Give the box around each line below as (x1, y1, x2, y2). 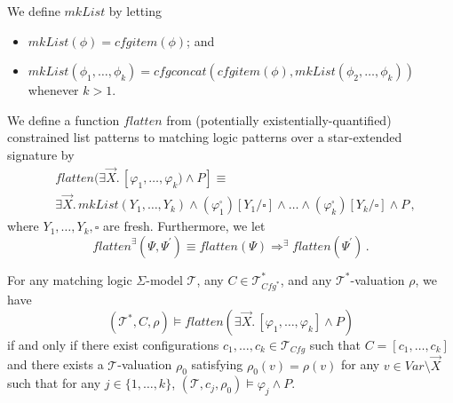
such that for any (7, 374, 101, 392)
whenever (28, 81, 79, 99)
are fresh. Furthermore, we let (103, 217, 266, 235)
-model (146, 270, 183, 288)
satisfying (191, 355, 243, 374)
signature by (7, 145, 75, 163)
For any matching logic (7, 270, 132, 288)
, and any (280, 270, 332, 288)
